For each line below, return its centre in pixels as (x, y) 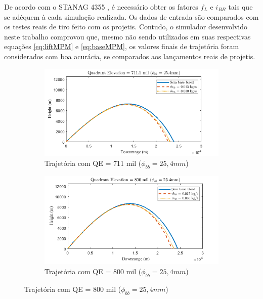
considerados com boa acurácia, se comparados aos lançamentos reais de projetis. (130, 56)
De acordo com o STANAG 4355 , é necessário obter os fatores (101, 7)
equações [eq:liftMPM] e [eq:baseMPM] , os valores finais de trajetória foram (122, 46)
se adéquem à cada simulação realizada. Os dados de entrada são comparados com (131, 16)
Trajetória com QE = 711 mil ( (93, 163)
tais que (240, 7)
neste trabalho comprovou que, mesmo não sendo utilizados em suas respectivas (127, 36)
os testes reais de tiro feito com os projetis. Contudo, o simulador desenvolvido (126, 27)
